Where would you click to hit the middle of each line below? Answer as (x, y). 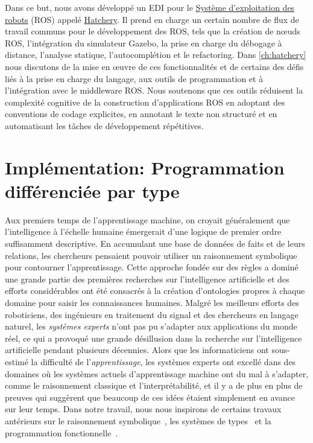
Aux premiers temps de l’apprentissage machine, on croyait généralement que (147, 219)
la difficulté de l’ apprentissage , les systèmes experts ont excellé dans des (163, 361)
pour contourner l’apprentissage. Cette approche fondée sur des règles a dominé (152, 267)
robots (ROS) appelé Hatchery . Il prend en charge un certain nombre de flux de (152, 19)
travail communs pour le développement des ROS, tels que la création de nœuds (153, 31)
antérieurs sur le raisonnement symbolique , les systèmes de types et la (138, 420)
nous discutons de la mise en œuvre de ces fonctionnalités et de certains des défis (154, 66)
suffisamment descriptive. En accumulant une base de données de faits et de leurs (155, 244)
